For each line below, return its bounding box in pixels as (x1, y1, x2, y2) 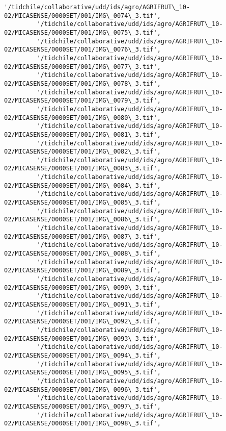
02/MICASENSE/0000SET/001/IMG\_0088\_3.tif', (4, 250, 161, 258)
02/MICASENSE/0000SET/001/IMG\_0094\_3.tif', (4, 351, 161, 359)
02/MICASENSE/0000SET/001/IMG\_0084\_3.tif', (4, 182, 161, 189)
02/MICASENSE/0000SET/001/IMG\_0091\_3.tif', (4, 300, 161, 308)
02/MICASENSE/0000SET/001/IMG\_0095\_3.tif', (4, 369, 161, 376)
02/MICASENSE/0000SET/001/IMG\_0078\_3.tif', (4, 80, 161, 87)
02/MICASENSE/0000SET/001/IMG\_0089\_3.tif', (4, 267, 161, 274)
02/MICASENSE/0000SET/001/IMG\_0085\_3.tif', (4, 199, 161, 207)
